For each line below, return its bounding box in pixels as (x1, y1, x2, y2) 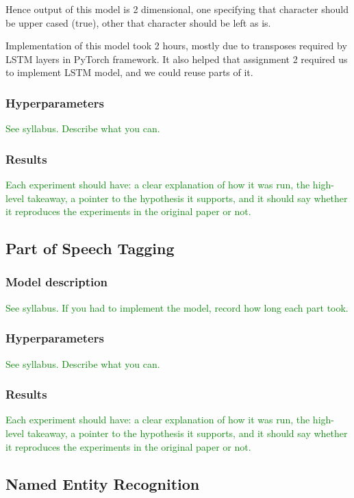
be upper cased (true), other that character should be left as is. (5, 15, 271, 29)
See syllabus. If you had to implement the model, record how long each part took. (5, 300, 349, 314)
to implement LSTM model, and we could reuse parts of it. (5, 65, 253, 79)
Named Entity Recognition (5, 473, 200, 494)
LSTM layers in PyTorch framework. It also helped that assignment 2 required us (5, 51, 348, 66)
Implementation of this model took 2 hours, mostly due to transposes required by (5, 38, 347, 53)
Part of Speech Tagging (5, 238, 175, 259)
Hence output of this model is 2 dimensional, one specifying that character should (5, 2, 349, 16)
